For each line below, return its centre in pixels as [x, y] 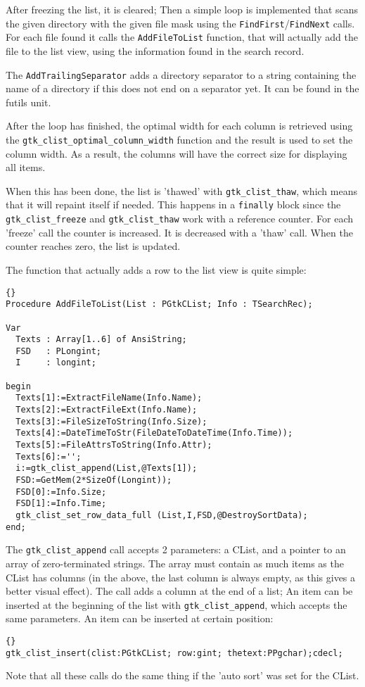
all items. [26, 167]
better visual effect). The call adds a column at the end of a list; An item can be [179, 591]
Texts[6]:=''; [49, 456]
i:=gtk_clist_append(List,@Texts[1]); [107, 468]
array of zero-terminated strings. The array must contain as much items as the [175, 563]
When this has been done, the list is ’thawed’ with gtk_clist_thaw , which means [181, 190]
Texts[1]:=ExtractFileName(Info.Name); [109, 398]
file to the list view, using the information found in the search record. [155, 50]
